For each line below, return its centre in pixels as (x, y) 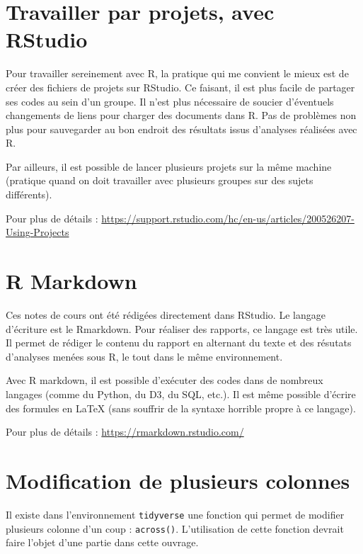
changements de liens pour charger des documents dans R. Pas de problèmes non (181, 115)
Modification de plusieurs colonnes (178, 480)
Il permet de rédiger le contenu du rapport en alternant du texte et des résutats (179, 343)
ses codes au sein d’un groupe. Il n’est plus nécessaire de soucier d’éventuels (170, 101)
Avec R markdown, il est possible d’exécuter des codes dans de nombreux (165, 380)
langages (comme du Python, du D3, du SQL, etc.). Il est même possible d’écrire (181, 394)
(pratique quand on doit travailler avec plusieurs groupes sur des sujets (160, 180)
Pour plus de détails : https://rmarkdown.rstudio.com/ (125, 432)
